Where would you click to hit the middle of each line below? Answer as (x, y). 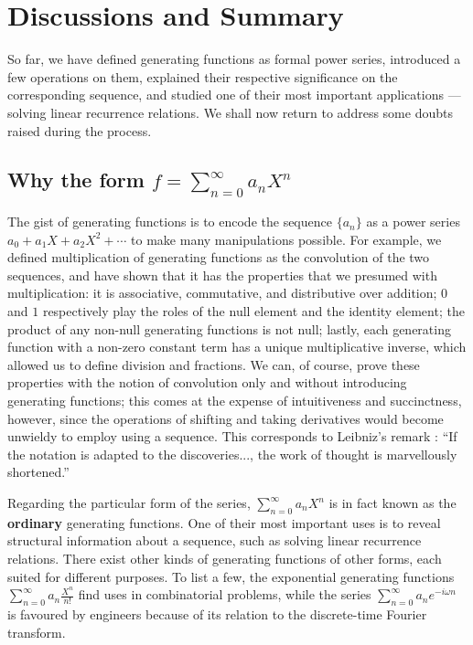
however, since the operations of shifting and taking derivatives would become (226, 418)
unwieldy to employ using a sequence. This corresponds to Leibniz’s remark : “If (232, 436)
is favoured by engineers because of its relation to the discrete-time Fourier (217, 613)
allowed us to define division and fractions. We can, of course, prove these (214, 364)
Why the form (76, 180)
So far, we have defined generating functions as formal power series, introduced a (234, 59)
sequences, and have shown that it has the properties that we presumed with (222, 275)
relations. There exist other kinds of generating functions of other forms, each (225, 558)
